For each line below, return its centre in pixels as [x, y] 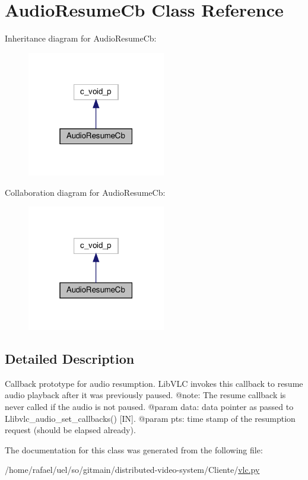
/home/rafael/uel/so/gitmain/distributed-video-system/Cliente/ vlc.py [132, 470]
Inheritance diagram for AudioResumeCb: [81, 38]
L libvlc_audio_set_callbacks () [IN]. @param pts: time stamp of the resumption [150, 418]
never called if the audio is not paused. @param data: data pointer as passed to [149, 407]
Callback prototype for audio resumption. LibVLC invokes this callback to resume [154, 383]
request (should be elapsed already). [70, 430]
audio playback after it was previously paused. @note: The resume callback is [145, 395]
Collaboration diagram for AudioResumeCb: [85, 192]
